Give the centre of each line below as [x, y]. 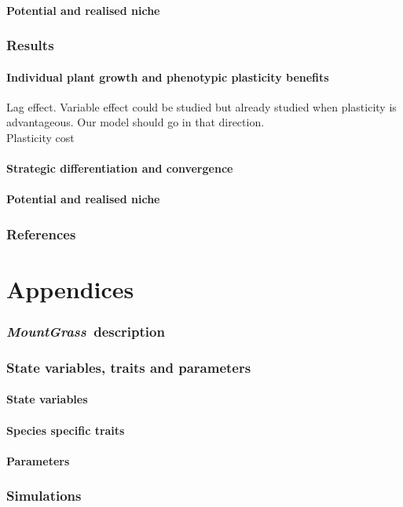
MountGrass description [86, 332]
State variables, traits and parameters [129, 367]
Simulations [44, 496]
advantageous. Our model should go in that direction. [136, 122]
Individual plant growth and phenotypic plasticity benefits [168, 77]
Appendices [70, 289]
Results [30, 45]
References [41, 233]
